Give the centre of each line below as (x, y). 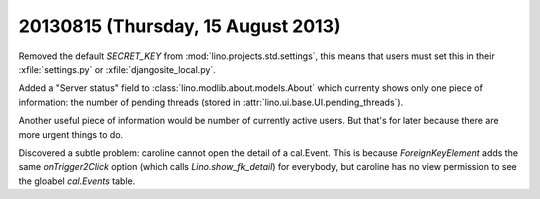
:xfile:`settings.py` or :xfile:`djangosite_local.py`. (117, 69)
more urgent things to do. (71, 134)
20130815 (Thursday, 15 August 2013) (179, 26)
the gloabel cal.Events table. (77, 181)
